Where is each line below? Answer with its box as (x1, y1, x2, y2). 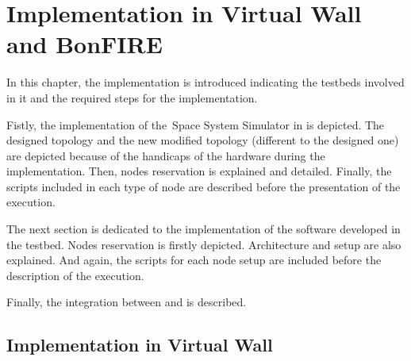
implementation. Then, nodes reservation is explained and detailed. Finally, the (6, 163, 392, 179)
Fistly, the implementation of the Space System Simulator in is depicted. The (6, 116, 385, 132)
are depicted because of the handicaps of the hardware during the (6, 147, 325, 163)
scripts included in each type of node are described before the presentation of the (6, 178, 401, 194)
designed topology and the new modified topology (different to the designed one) (6, 132, 399, 148)
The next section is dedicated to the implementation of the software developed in (6, 221, 401, 237)
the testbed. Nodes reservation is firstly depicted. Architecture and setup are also (6, 236, 401, 252)
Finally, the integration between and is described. (6, 294, 247, 310)
